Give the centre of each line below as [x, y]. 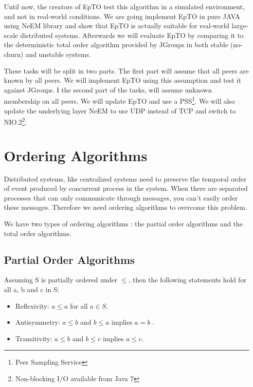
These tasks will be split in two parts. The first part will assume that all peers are [126, 70]
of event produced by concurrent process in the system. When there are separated [126, 188]
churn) [14, 54]
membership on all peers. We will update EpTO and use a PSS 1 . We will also [119, 100]
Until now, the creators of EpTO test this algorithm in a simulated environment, [124, 6]
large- [240, 26]
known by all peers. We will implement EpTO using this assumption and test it [123, 80]
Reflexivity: [32, 305]
